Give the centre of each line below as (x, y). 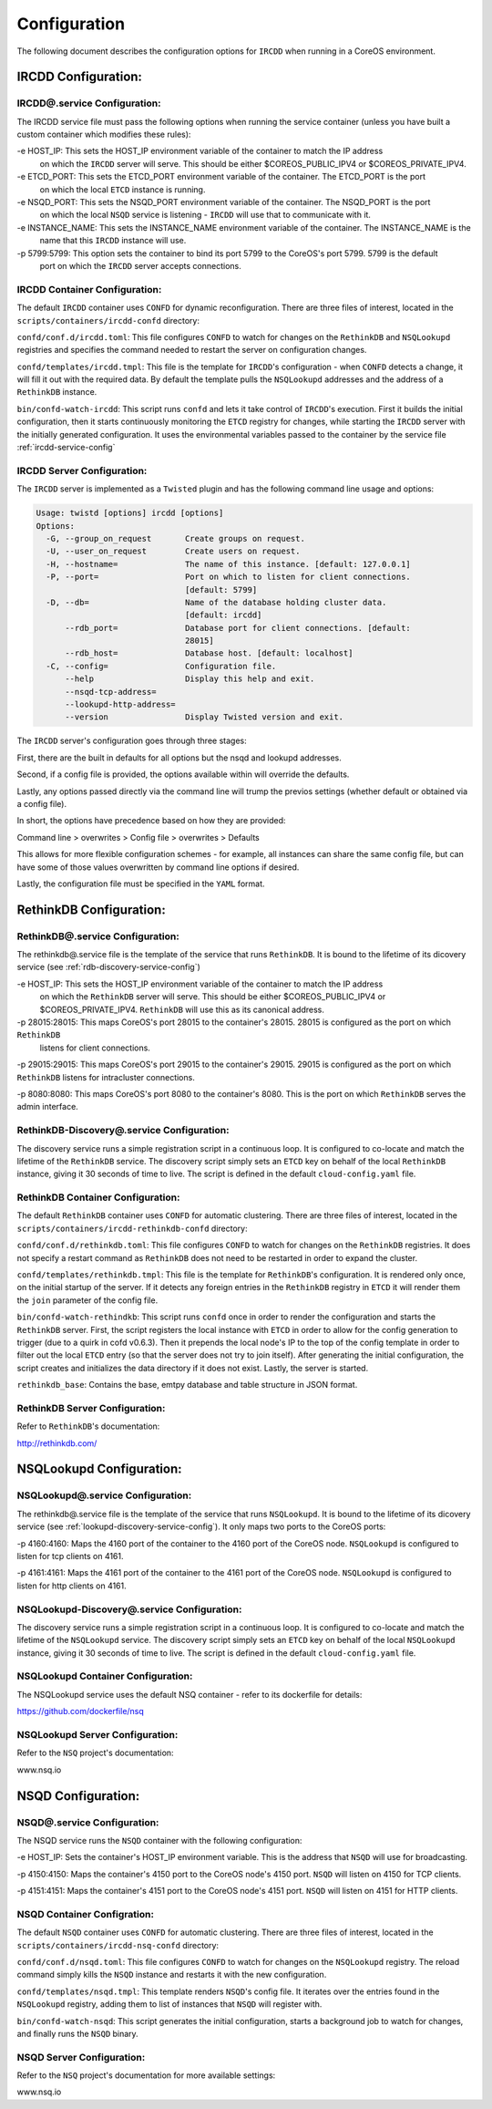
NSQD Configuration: (78, 1796)
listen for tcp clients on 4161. (70, 1556)
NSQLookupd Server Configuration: (97, 1734)
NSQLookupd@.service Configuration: (104, 1495)
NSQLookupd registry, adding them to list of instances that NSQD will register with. (169, 2004)
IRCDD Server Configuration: (82, 470)
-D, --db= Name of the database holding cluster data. (216, 602)
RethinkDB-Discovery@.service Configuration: (123, 1131)
